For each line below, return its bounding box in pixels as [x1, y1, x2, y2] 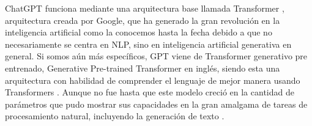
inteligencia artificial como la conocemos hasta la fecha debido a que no [5, 26, 272, 39]
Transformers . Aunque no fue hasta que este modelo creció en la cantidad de [5, 86, 294, 98]
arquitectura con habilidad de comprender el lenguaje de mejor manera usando [5, 73, 300, 86]
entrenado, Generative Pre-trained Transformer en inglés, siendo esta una [5, 61, 280, 74]
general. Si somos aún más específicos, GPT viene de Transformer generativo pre [5, 50, 308, 62]
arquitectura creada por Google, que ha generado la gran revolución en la [5, 13, 280, 26]
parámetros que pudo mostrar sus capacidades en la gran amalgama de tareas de [5, 97, 308, 110]
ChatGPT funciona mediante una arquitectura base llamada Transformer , [5, 2, 284, 14]
